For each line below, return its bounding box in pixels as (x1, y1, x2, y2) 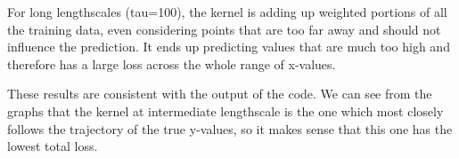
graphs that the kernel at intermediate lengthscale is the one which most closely (7, 101, 444, 120)
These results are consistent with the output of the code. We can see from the (7, 84, 432, 103)
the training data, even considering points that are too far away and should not (7, 20, 441, 38)
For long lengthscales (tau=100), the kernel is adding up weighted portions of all (7, 3, 447, 20)
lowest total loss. (7, 137, 98, 155)
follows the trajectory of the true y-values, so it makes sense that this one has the (7, 119, 453, 138)
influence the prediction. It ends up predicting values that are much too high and (7, 37, 450, 56)
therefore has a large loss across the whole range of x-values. (7, 54, 336, 73)
